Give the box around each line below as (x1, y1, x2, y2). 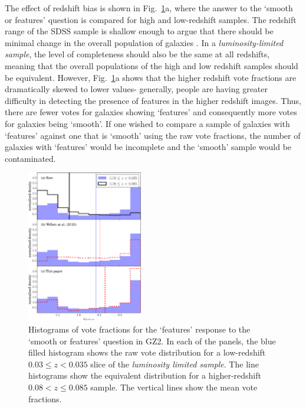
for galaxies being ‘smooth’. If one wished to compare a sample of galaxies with (5, 117, 290, 129)
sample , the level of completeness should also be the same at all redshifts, (5, 48, 270, 60)
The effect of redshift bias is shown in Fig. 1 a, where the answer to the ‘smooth (5, 2, 293, 14)
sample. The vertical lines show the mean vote (90, 381, 258, 393)
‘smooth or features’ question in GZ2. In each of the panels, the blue (28, 334, 276, 347)
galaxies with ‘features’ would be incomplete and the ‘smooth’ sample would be (5, 141, 292, 153)
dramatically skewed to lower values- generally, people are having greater (5, 83, 268, 95)
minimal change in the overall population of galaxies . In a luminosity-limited (5, 36, 284, 48)
